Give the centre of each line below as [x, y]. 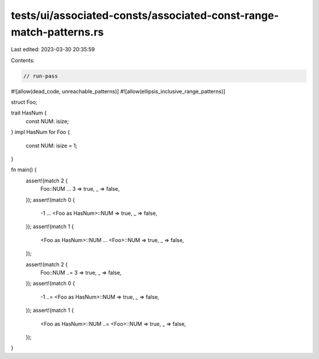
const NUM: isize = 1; [52, 145]
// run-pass [41, 76]
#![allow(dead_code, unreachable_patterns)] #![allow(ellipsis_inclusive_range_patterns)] [118, 91]
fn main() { [24, 170]
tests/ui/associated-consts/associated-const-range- [145, 15]
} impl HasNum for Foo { [40, 132]
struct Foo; [24, 102]
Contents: [23, 60]
